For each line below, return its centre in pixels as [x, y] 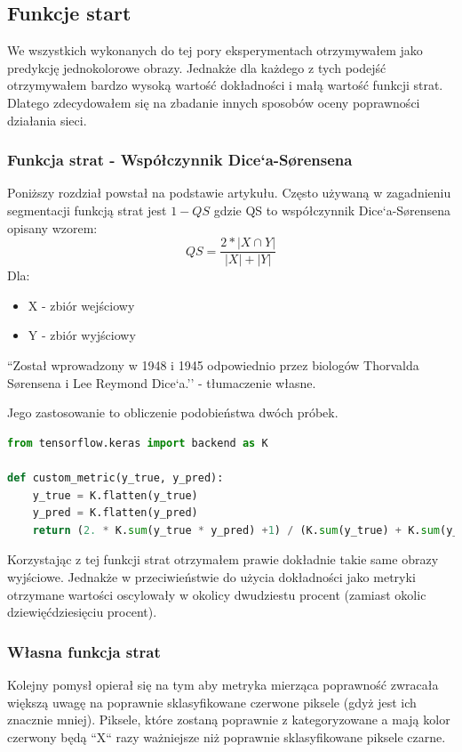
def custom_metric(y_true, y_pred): [115, 477]
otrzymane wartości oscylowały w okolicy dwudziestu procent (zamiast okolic [217, 594]
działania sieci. [47, 120]
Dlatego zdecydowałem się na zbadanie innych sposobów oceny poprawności [214, 102]
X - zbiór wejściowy [81, 305]
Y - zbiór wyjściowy [82, 335]
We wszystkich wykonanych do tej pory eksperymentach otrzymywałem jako [215, 50]
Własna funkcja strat [84, 651]
